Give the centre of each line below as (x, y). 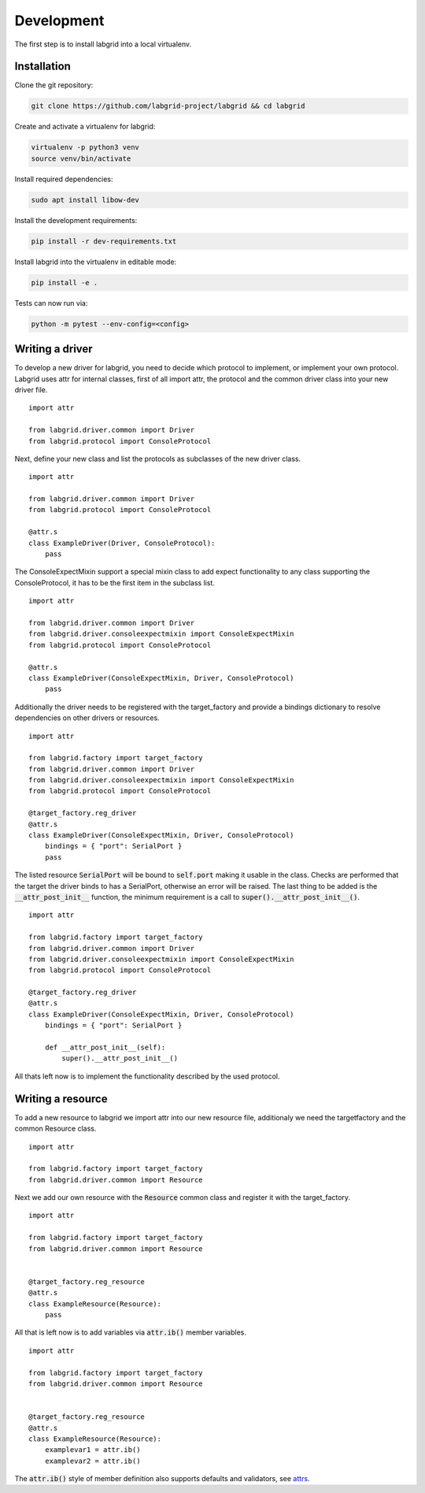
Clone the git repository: (54, 85)
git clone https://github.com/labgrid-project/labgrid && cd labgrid (168, 106)
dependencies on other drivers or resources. (87, 718)
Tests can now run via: (51, 303)
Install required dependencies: (64, 179)
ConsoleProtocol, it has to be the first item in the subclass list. (115, 582)
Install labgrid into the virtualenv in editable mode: (96, 262)
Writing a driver (54, 349)
